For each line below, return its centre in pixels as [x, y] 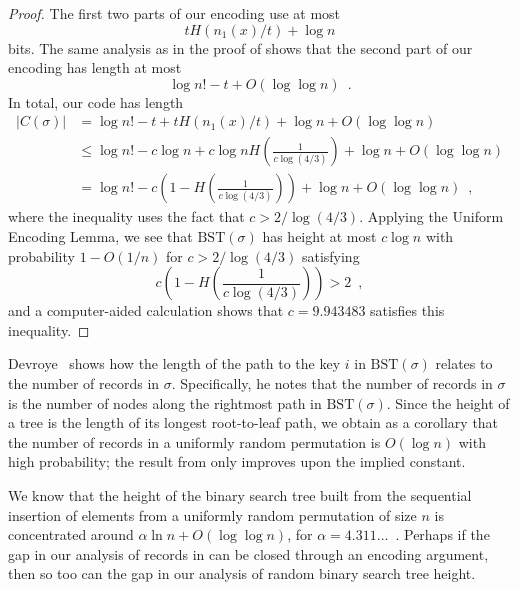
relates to [464, 363]
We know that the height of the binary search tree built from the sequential [240, 495]
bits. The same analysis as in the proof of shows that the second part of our [240, 47]
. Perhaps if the [442, 534]
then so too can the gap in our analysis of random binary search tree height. [242, 573]
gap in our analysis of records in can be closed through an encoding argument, [248, 553]
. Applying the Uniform [431, 216]
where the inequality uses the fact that [126, 216]
